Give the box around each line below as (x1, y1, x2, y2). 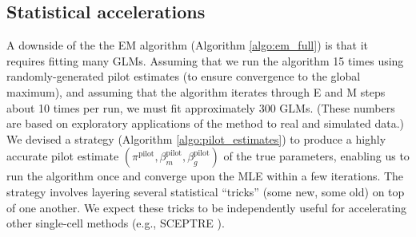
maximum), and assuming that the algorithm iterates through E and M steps (6, 83, 386, 100)
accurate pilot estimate (6, 148, 119, 164)
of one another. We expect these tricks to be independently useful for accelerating (6, 199, 407, 215)
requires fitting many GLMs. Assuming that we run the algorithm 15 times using (6, 52, 404, 69)
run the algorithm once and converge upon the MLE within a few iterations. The (6, 168, 404, 184)
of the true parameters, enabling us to (223, 148, 410, 164)
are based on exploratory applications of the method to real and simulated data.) (6, 115, 405, 132)
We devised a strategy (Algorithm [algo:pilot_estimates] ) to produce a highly (6, 130, 386, 147)
